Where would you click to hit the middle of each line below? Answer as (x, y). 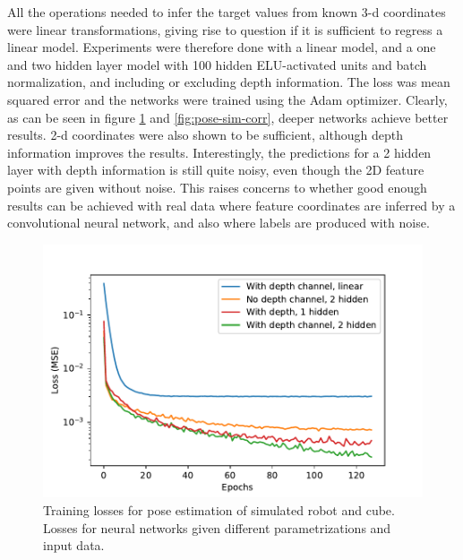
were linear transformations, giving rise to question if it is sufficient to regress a (225, 29)
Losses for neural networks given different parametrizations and (217, 527)
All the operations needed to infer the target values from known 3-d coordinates (227, 12)
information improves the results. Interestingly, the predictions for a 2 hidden (219, 152)
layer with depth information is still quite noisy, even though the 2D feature (216, 170)
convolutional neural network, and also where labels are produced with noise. (219, 223)
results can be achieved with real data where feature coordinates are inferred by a (231, 205)
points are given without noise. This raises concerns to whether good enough (217, 187)
